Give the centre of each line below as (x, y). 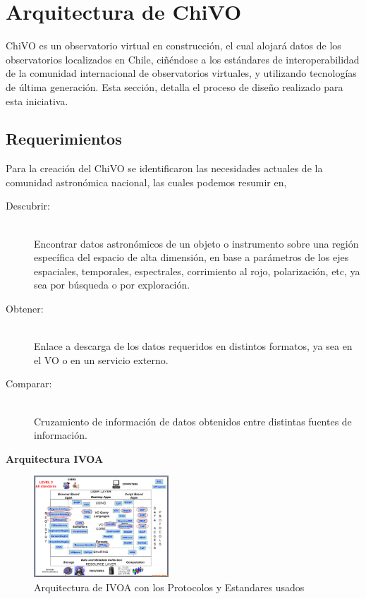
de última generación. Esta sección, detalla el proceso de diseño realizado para (175, 86)
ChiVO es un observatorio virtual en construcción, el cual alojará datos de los (173, 46)
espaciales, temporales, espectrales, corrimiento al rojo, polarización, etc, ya (197, 271)
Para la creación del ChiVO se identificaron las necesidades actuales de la (164, 168)
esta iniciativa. (37, 101)
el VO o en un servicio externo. (101, 359)
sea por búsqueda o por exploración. (112, 285)
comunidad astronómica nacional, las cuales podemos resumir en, (146, 182)
